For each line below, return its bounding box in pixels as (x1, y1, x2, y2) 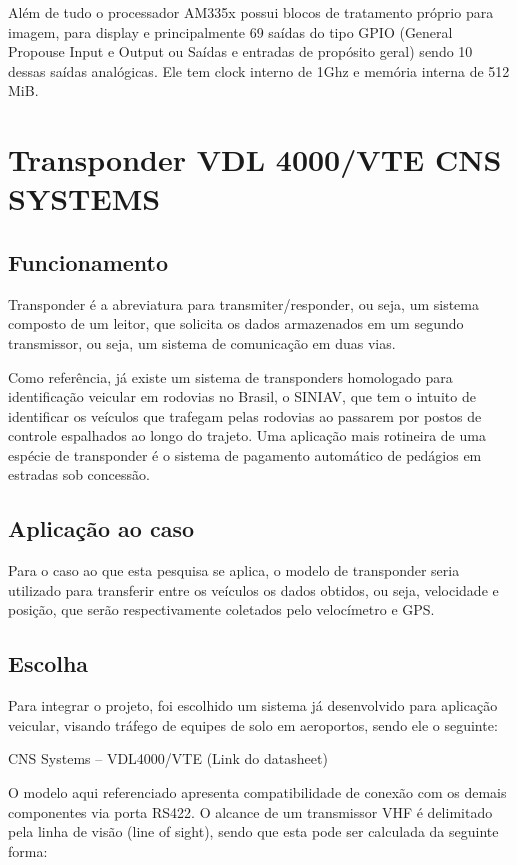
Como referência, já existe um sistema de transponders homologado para (8, 366, 453, 387)
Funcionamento (8, 246, 169, 277)
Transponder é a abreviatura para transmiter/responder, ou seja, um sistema (8, 293, 480, 314)
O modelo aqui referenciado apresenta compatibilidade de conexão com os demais (8, 782, 507, 803)
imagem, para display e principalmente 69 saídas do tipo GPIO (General (8, 21, 453, 42)
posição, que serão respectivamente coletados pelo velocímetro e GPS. (8, 599, 435, 620)
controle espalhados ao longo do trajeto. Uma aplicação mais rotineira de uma (8, 425, 486, 446)
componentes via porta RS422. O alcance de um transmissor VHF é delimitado (8, 801, 493, 822)
